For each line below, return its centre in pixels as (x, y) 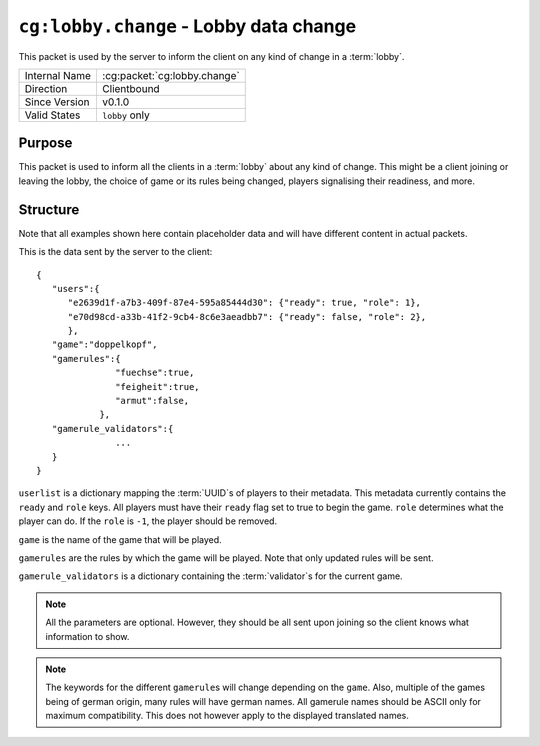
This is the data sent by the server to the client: (115, 252)
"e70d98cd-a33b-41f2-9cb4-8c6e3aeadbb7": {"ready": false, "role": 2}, (247, 316)
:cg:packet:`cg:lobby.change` (170, 75)
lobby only (125, 115)
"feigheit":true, (157, 386)
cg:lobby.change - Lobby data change (187, 26)
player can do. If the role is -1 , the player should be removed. (148, 521)
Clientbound (130, 88)
